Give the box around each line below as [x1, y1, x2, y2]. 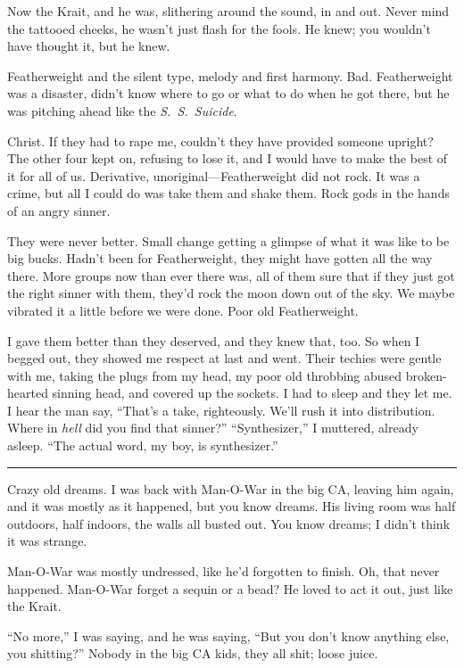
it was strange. [7, 532, 87, 550]
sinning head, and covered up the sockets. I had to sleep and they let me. [52, 383, 452, 402]
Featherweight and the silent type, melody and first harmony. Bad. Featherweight [7, 66, 453, 85]
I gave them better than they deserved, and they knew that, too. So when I [7, 331, 420, 350]
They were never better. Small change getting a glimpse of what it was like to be [7, 231, 450, 250]
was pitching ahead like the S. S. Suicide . [7, 101, 237, 120]
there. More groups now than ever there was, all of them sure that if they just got [7, 266, 455, 285]
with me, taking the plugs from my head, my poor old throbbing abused [7, 366, 402, 384]
